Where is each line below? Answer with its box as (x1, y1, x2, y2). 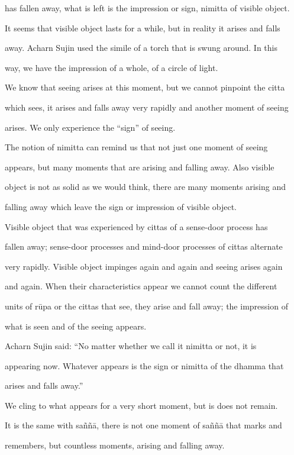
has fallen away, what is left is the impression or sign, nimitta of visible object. (5, 2, 290, 14)
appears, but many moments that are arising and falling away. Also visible (5, 160, 274, 173)
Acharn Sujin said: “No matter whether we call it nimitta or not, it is (5, 340, 257, 352)
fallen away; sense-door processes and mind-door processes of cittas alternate (5, 240, 283, 253)
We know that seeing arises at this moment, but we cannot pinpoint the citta (5, 81, 285, 93)
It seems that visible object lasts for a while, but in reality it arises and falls (5, 21, 280, 34)
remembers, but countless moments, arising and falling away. (5, 439, 225, 451)
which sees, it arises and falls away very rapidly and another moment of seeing (5, 101, 289, 113)
